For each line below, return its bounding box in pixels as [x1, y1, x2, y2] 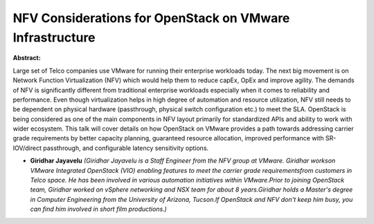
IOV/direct [12, 144, 42, 152]
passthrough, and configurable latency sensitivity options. [42, 144, 209, 152]
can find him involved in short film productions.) [30, 205, 168, 214]
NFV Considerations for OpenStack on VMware [12, 10, 290, 26]
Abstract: [12, 54, 41, 62]
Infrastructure [12, 30, 96, 45]
